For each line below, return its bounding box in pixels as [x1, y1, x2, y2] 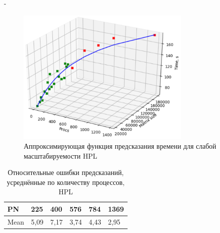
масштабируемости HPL [24, 150, 97, 161]
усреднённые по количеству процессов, [6, 176, 125, 187]
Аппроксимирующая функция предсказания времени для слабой [24, 141, 217, 151]
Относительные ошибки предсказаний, [7, 167, 124, 177]
